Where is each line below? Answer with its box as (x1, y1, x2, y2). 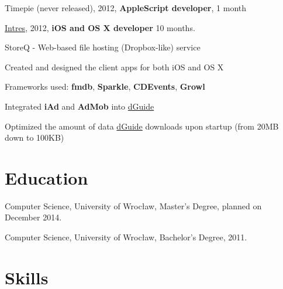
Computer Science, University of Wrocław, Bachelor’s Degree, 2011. (5, 231, 247, 243)
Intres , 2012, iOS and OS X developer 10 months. (5, 21, 195, 33)
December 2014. (5, 211, 62, 223)
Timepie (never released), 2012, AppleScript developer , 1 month (5, 2, 246, 13)
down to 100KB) (5, 131, 64, 144)
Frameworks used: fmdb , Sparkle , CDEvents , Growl (5, 80, 205, 93)
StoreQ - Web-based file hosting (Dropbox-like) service (5, 41, 201, 53)
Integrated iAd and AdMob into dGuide (5, 100, 154, 112)
